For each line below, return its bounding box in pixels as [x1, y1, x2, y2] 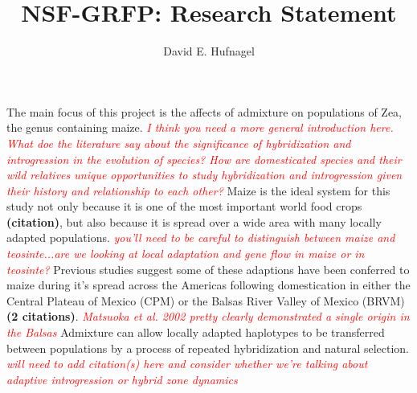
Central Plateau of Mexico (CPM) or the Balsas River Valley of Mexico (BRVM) [6, 292, 405, 309]
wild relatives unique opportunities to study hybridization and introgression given [6, 166, 403, 183]
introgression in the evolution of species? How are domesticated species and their [6, 150, 402, 167]
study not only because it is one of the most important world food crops [6, 198, 362, 215]
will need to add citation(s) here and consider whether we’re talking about [6, 355, 368, 372]
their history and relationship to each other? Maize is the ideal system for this [6, 182, 390, 199]
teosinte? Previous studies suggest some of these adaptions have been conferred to [6, 260, 410, 277]
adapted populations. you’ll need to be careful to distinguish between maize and [6, 229, 395, 246]
